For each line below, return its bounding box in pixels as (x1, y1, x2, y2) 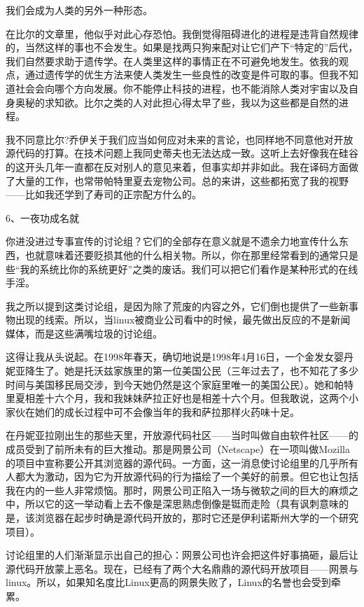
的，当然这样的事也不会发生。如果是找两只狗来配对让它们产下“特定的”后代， (6, 40, 358, 55)
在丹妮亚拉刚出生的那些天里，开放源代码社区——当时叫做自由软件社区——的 (6, 428, 358, 442)
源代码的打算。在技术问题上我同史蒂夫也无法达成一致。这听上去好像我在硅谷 (6, 146, 358, 160)
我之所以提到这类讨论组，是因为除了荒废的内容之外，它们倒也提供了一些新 (6, 298, 349, 313)
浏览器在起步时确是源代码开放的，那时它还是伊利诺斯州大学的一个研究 (34, 510, 358, 524)
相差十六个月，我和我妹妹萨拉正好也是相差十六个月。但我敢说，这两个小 (24, 391, 358, 405)
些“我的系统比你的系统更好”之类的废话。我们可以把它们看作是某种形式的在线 (6, 261, 358, 276)
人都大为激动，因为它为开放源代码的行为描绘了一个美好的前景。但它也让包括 (6, 469, 358, 484)
